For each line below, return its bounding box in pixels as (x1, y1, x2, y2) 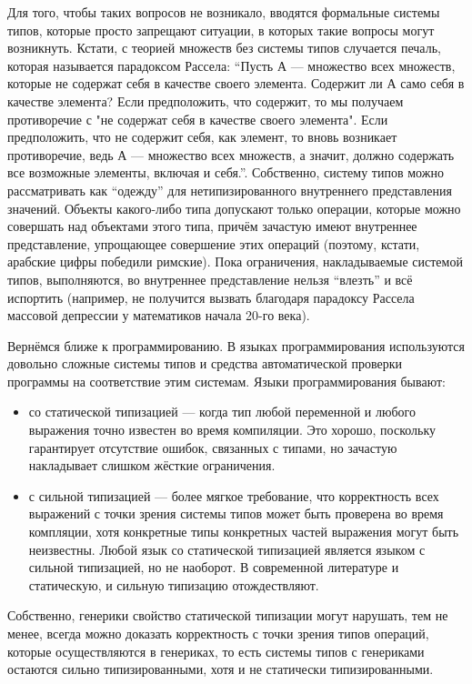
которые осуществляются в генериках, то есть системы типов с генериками (7, 641, 425, 660)
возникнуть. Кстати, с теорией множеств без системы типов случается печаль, (7, 38, 441, 57)
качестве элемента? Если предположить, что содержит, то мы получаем (7, 91, 404, 110)
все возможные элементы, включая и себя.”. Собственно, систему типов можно (7, 163, 444, 182)
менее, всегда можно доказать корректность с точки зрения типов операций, (7, 624, 429, 642)
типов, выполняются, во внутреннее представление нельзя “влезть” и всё (7, 269, 413, 288)
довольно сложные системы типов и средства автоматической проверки (7, 354, 402, 373)
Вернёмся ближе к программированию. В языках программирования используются (7, 336, 465, 355)
